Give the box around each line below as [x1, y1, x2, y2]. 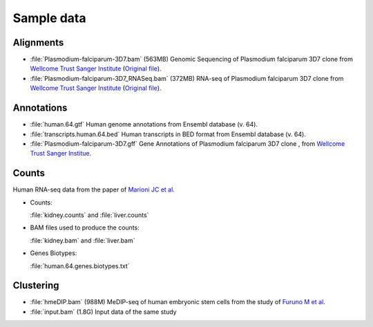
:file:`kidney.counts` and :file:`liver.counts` [30, 211, 149, 219]
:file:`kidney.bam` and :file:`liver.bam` [30, 236, 135, 245]
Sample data [12, 10, 86, 26]
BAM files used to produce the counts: [30, 223, 140, 232]
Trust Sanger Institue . [30, 149, 92, 158]
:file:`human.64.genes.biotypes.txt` [30, 261, 131, 270]
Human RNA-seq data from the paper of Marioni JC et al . [12, 185, 175, 194]
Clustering [12, 280, 59, 292]
